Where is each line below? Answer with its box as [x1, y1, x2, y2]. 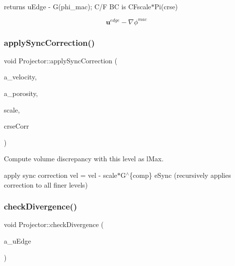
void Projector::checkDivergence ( [4, 219, 104, 229]
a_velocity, [4, 72, 37, 82]
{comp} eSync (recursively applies [129, 170, 231, 180]
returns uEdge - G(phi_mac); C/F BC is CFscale [4, 1, 151, 11]
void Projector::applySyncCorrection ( [4, 55, 117, 65]
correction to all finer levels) [4, 179, 88, 190]
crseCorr [4, 121, 29, 131]
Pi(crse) [154, 1, 178, 11]
